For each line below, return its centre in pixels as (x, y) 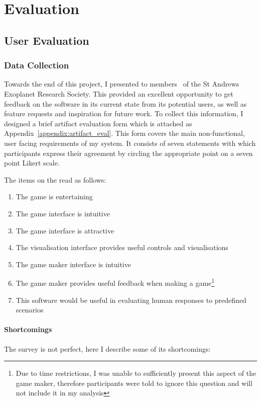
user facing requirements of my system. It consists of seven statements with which (130, 143)
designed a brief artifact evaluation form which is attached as (98, 123)
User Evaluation (47, 40)
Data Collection (37, 65)
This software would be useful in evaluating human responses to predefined (131, 300)
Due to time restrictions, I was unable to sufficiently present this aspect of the (136, 373)
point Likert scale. (32, 163)
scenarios (30, 310)
